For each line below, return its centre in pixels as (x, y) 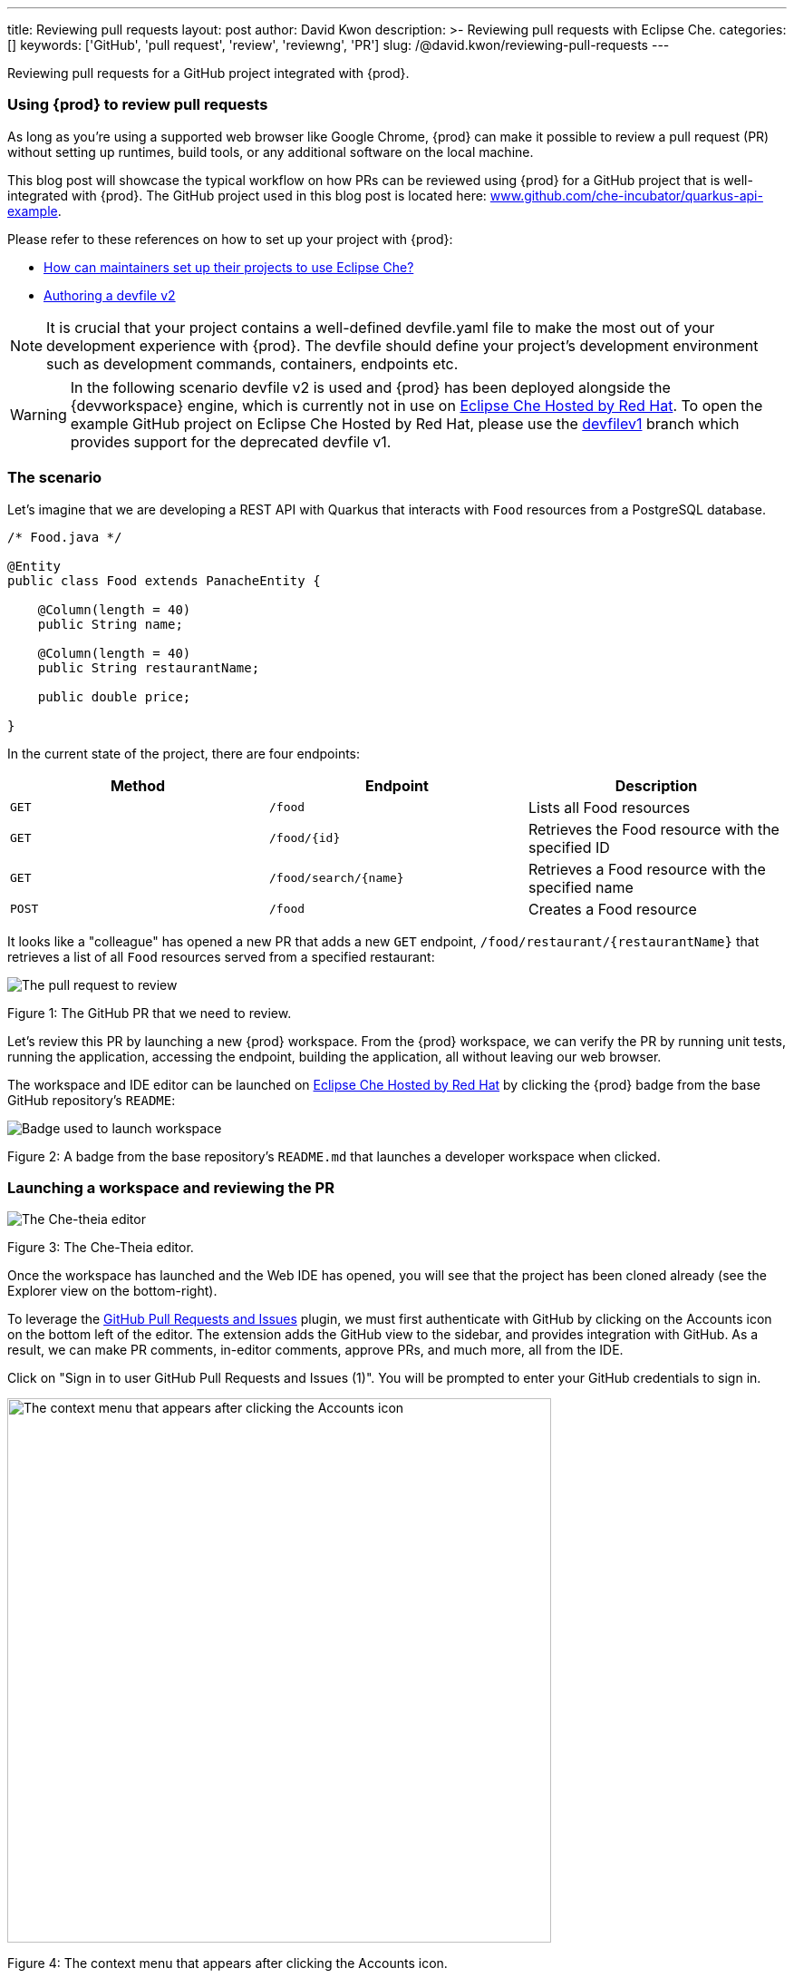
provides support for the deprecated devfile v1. (231, 441)
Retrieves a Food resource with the (647, 869)
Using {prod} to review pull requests (138, 105)
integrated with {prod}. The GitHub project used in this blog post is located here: (247, 195)
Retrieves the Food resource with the (654, 829)
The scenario (55, 478)
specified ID (569, 847)
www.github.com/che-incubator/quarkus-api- (626, 195)
